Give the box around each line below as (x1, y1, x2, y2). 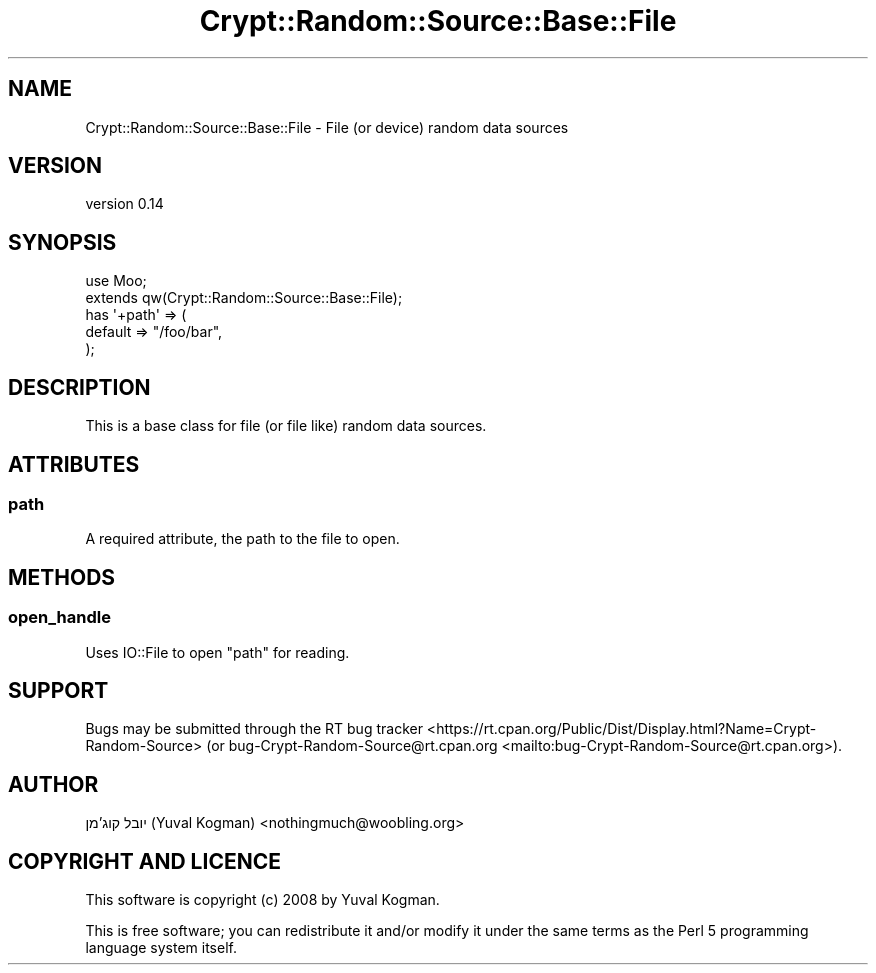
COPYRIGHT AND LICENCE (8, 848, 281, 874)
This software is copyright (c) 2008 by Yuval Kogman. (85, 891, 440, 909)
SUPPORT (8, 677, 109, 703)
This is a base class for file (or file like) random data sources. (85, 417, 487, 435)
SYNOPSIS (8, 229, 117, 255)
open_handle (8, 607, 111, 628)
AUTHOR (8, 771, 99, 797)
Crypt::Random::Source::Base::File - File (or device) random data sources (85, 118, 569, 136)
